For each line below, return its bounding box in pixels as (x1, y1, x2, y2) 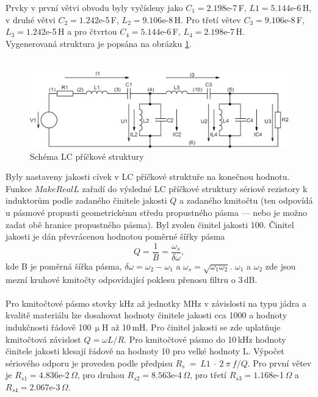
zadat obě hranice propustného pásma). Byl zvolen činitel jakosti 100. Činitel (5, 218, 294, 231)
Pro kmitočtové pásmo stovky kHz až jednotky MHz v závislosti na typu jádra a (5, 296, 306, 309)
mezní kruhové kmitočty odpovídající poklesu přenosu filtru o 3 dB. (5, 273, 258, 285)
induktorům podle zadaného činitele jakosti (5, 194, 167, 207)
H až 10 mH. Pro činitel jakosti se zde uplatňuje (102, 321, 281, 334)
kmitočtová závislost (5, 332, 81, 345)
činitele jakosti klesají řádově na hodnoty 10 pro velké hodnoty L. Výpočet (5, 345, 284, 357)
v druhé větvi (5, 13, 56, 26)
